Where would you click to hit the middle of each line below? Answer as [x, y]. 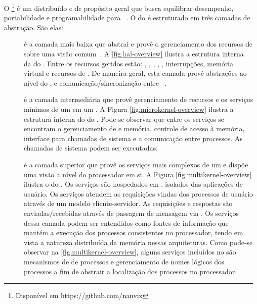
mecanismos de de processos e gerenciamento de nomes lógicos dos [124, 261]
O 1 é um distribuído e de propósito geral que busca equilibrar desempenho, [119, 7]
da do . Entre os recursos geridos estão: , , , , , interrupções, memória [129, 63]
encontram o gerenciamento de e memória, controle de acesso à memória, [134, 128]
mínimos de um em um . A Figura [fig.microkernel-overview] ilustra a [129, 109]
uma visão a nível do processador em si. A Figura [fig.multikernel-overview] [138, 174]
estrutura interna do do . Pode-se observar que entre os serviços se [124, 119]
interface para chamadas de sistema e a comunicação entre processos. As [133, 138]
